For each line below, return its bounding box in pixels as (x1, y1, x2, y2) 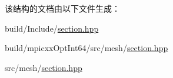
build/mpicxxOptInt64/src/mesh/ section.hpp (5, 42, 168, 54)
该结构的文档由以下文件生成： (5, 2, 120, 14)
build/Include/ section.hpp (5, 22, 99, 34)
